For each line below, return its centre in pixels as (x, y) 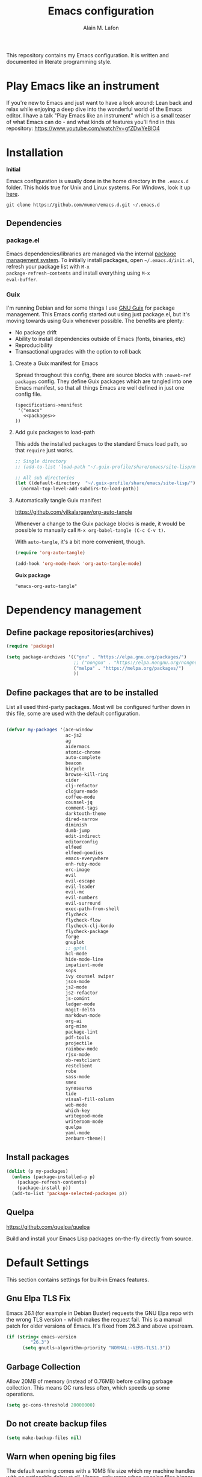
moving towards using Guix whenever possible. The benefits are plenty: (95, 320)
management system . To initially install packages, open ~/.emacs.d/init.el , (100, 260)
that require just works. (44, 450)
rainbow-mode (81, 1049)
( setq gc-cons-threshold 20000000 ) (51, 1405)
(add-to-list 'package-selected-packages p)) (70, 1194)
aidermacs (78, 746)
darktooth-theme (86, 814)
